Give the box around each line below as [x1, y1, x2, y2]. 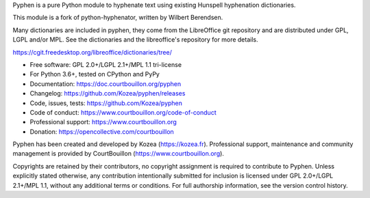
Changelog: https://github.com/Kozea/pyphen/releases [29, 89, 186, 98]
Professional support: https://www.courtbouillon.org [29, 118, 177, 126]
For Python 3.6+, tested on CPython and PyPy [29, 70, 160, 79]
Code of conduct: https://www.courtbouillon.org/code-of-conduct [29, 108, 217, 116]
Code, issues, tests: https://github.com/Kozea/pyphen [29, 99, 183, 107]
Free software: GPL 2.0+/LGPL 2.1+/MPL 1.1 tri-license [29, 60, 182, 68]
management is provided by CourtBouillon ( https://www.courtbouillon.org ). [12, 150, 224, 158]
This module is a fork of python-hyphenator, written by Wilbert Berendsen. [12, 14, 223, 22]
